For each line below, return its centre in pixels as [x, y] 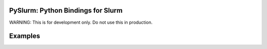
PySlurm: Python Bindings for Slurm [66, 10]
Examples [25, 36]
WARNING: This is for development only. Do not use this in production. [81, 22]
